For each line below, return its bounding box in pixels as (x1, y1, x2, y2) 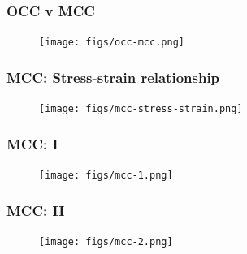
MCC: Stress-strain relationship (6, 67, 220, 87)
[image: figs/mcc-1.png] (39, 169, 173, 181)
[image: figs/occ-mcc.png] (39, 37, 184, 49)
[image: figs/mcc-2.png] (39, 235, 173, 248)
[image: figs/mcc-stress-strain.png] (39, 103, 243, 115)
